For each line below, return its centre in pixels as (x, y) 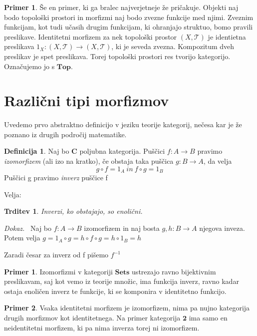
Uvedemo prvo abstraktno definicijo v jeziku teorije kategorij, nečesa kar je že (123, 124)
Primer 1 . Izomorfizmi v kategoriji (58, 271)
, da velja (218, 161)
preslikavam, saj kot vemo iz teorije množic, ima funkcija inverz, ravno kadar (122, 281)
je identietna (227, 36)
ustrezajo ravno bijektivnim (174, 271)
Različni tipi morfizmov (87, 100)
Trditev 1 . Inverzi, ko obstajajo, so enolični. (73, 211)
